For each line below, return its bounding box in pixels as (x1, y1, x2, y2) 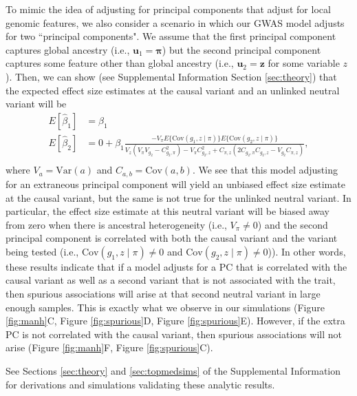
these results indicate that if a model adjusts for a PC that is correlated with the (6, 259, 347, 273)
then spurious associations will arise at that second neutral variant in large (6, 286, 321, 301)
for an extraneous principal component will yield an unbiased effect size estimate (6, 176, 345, 191)
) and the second (257, 217, 328, 231)
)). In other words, (268, 244, 346, 258)
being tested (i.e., (6, 244, 79, 258)
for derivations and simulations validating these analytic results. (6, 377, 275, 391)
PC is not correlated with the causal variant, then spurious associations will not (6, 326, 342, 341)
